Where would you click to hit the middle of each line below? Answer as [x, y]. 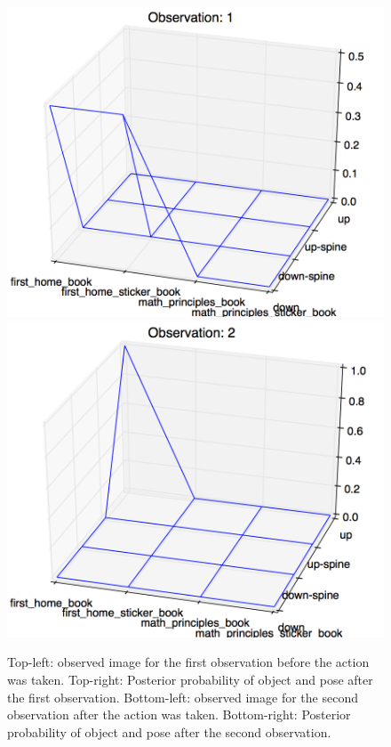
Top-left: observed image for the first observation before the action [188, 662]
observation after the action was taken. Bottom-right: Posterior [179, 715]
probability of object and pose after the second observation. [169, 731]
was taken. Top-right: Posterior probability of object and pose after [190, 680]
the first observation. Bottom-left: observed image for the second [183, 697]
